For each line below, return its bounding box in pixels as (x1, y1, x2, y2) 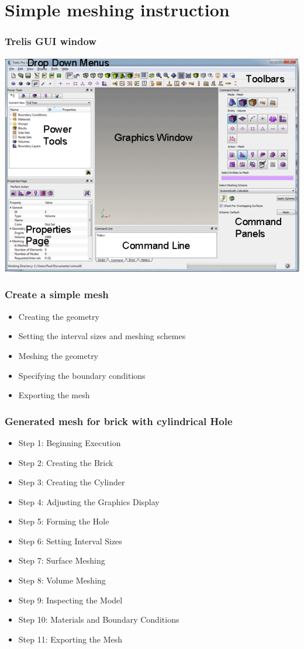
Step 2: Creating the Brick (18, 456, 113, 468)
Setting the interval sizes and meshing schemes (18, 330, 186, 342)
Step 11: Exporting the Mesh (18, 633, 123, 645)
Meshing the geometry (18, 349, 99, 361)
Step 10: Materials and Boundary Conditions (18, 613, 179, 626)
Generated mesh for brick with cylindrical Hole (5, 413, 233, 428)
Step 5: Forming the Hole (18, 515, 109, 527)
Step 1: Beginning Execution (18, 436, 121, 448)
